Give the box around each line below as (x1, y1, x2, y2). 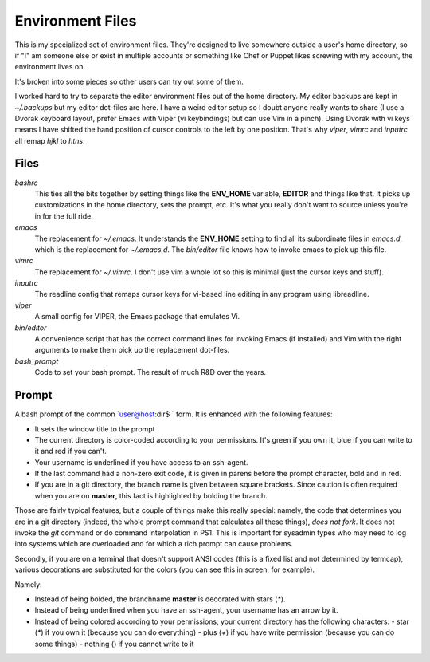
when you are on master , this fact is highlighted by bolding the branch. (34, 491, 268, 500)
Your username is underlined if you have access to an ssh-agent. (34, 457, 248, 467)
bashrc (14, 178, 38, 187)
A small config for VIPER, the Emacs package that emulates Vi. (34, 312, 240, 321)
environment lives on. (14, 62, 85, 72)
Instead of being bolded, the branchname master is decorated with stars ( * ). (34, 594, 286, 604)
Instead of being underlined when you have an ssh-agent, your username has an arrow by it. (34, 605, 338, 615)
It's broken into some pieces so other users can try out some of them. (14, 77, 244, 86)
